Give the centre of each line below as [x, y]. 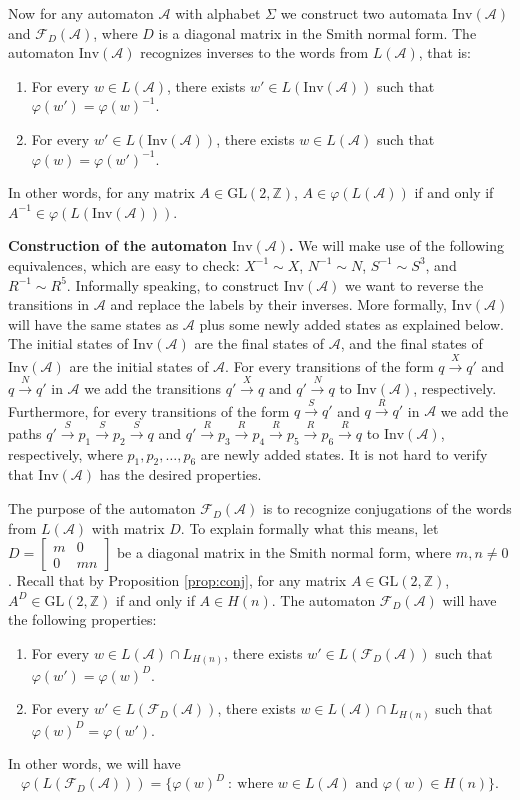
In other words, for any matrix [101, 192]
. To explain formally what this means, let [309, 527]
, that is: [444, 52]
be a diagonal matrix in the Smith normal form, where [284, 552]
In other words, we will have [94, 763]
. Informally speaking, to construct [173, 284]
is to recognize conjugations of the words [387, 508]
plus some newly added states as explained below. [351, 323]
